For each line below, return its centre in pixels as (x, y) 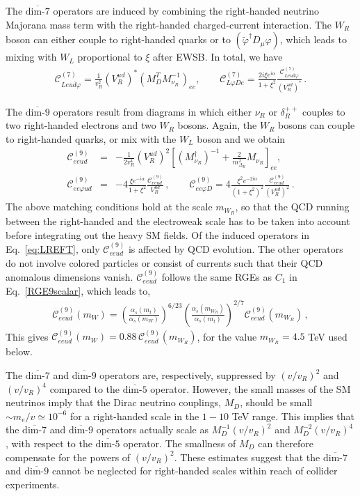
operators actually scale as (152, 429)
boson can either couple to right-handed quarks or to (118, 39)
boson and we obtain (241, 138)
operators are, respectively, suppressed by (188, 375)
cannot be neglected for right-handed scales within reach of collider (195, 471)
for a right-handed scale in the (134, 416)
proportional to (110, 57)
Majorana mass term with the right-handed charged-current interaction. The (169, 24)
